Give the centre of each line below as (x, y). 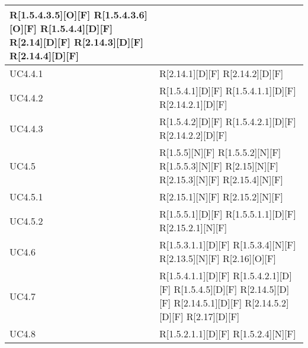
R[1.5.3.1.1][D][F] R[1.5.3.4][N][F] (227, 245)
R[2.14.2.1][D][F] (193, 104)
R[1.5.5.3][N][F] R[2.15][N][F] (219, 166)
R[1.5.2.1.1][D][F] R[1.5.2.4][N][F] (227, 333)
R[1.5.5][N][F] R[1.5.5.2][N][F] (220, 152)
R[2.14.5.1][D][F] (208, 303)
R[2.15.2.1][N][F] (193, 227)
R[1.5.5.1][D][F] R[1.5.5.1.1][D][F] (227, 214)
